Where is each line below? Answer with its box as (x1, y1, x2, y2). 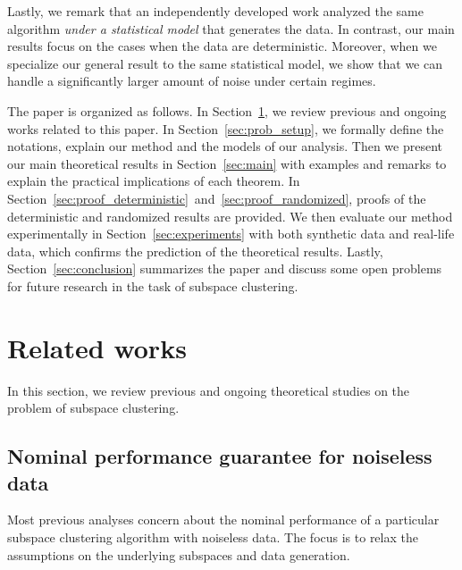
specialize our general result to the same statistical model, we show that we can (7, 54, 442, 72)
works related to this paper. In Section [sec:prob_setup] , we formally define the (7, 119, 444, 138)
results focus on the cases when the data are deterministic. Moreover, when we (7, 37, 437, 55)
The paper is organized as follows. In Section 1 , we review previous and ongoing (7, 101, 447, 120)
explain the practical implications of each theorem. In (7, 172, 300, 190)
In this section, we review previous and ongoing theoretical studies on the (7, 381, 410, 399)
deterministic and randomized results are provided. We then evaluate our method (7, 206, 453, 225)
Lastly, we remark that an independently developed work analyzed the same (7, 2, 424, 20)
